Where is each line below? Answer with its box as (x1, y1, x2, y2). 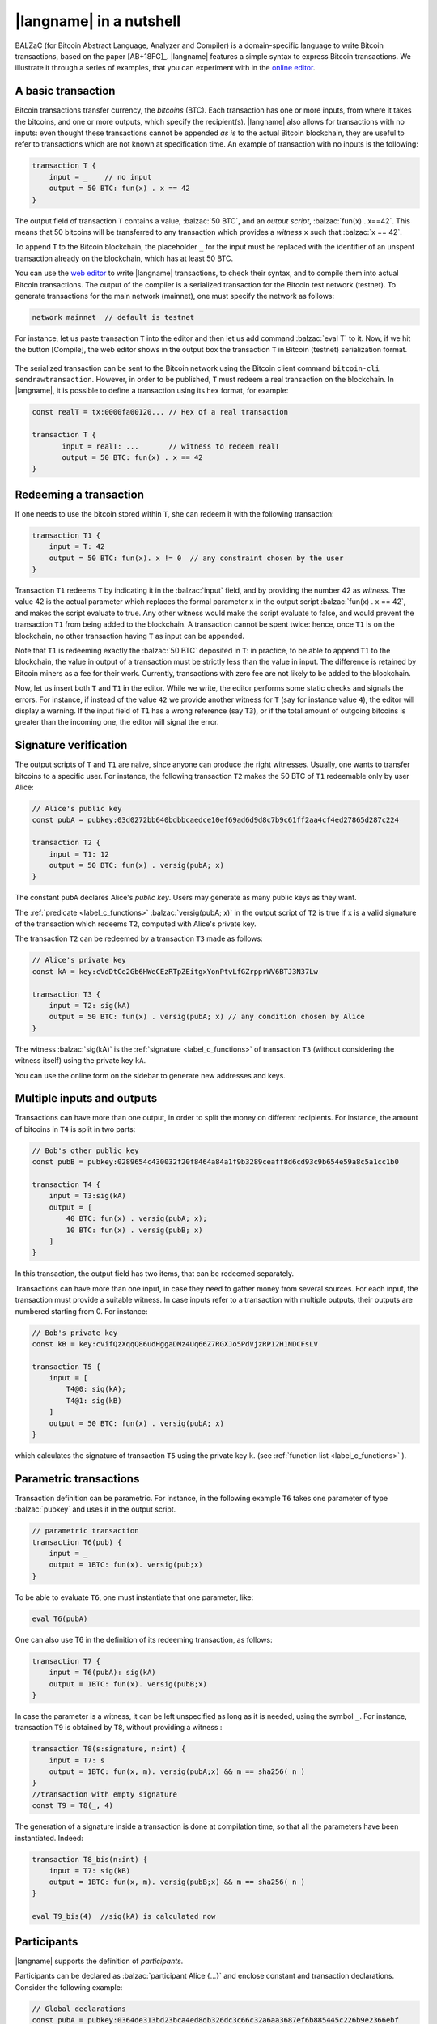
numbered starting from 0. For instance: (15, 1306, 149, 1316)
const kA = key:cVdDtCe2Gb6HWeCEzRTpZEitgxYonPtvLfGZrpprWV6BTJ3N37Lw (32, 967, 319, 976)
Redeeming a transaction (15, 487, 145, 501)
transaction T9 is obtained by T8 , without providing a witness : (15, 1723, 223, 1733)
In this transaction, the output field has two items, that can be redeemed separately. (15, 1269, 295, 1278)
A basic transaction (15, 84, 116, 98)
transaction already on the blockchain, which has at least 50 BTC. (15, 253, 234, 263)
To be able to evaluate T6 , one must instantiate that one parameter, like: (15, 1592, 254, 1602)
